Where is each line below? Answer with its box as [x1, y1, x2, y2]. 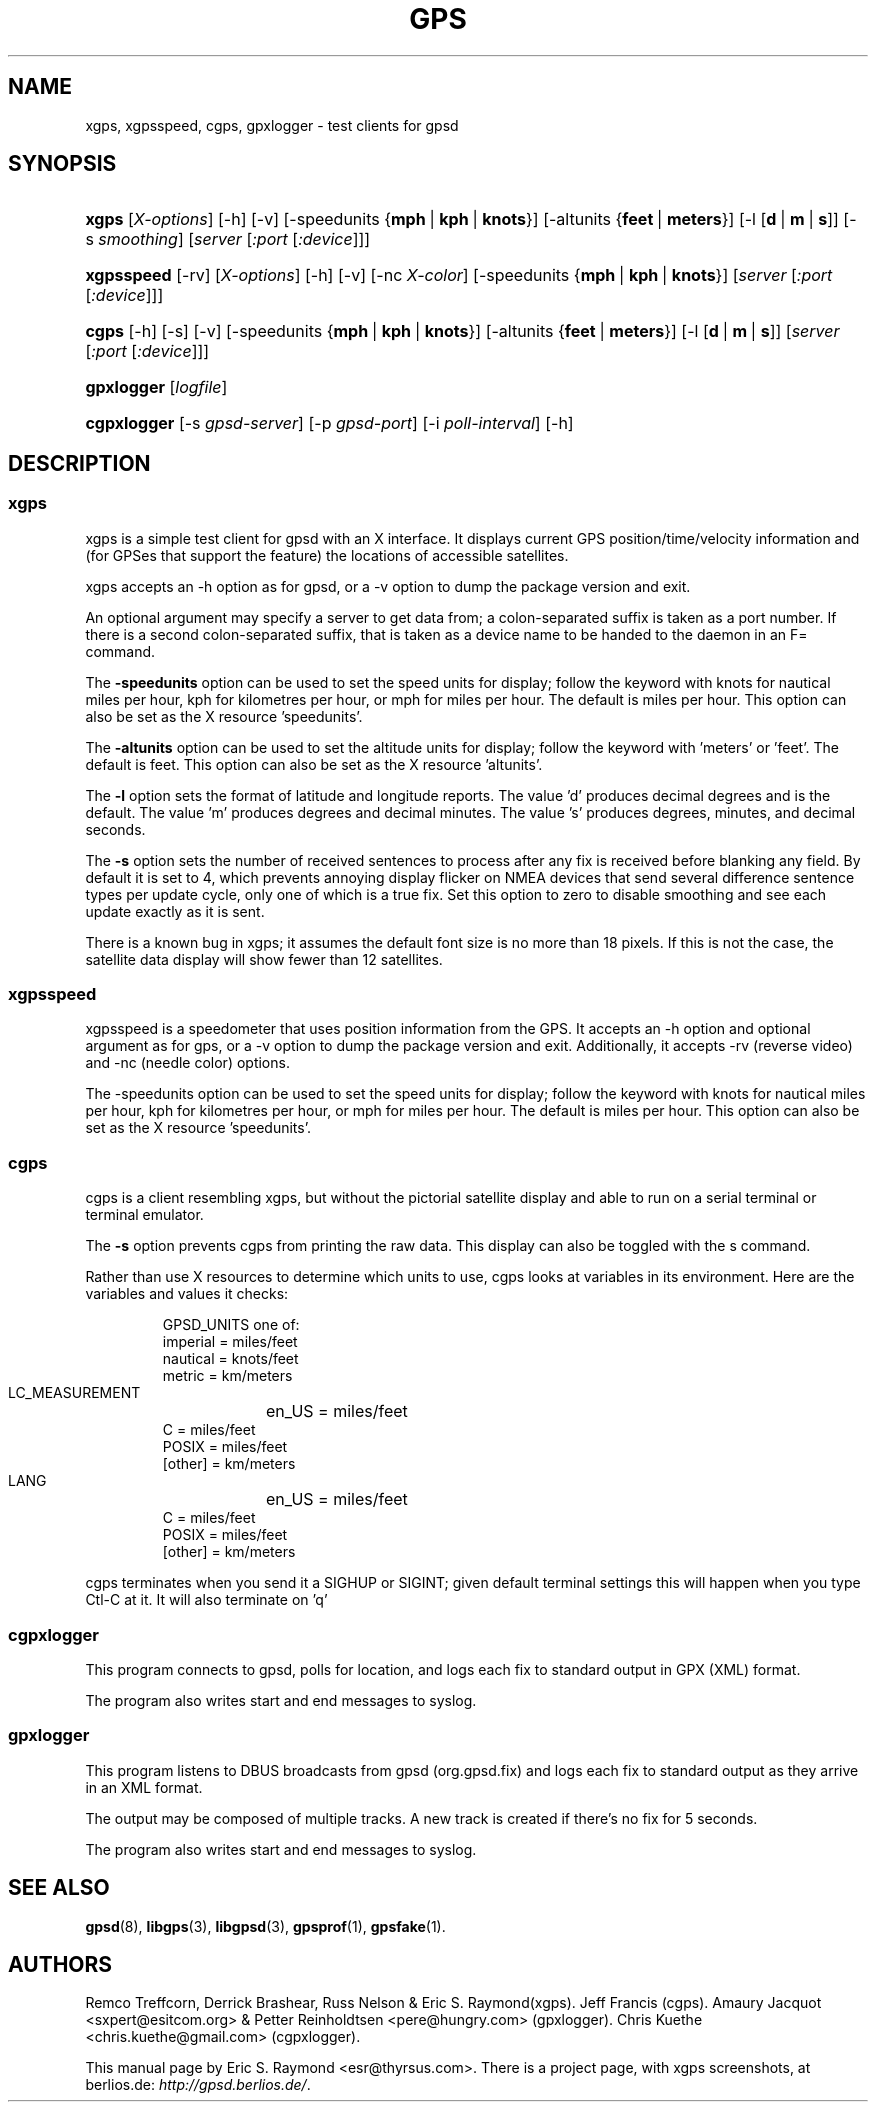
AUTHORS [8, 1951, 113, 1977]
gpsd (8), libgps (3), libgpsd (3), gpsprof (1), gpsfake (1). [85, 1917, 446, 1935]
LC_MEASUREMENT [8, 1384, 141, 1402]
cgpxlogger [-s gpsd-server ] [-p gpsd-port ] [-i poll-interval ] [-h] [85, 413, 574, 434]
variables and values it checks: [85, 1285, 289, 1303]
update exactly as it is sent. [85, 902, 265, 920]
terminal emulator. [85, 1206, 204, 1224]
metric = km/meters [162, 1367, 293, 1385]
